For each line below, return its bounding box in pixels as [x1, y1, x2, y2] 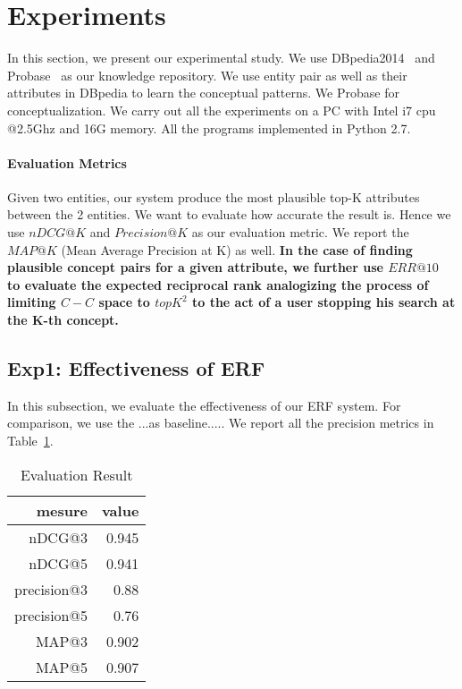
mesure [36, 499, 88, 521]
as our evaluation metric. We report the [191, 223, 409, 242]
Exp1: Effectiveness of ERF [7, 354, 265, 382]
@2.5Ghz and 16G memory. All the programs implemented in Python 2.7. [7, 118, 411, 137]
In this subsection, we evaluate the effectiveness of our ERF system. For [7, 396, 401, 414]
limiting [7, 293, 56, 311]
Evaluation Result [20, 464, 133, 485]
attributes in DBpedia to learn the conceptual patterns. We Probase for [7, 83, 399, 102]
